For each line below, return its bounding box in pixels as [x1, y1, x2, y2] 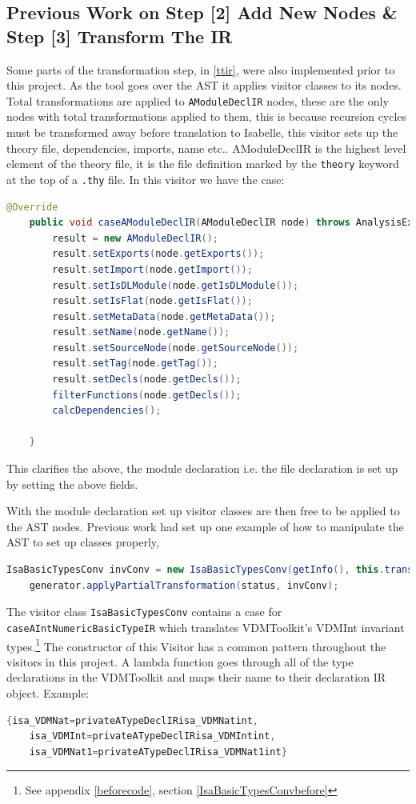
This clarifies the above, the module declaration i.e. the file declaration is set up [6, 460, 398, 477]
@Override [6, 201, 58, 213]
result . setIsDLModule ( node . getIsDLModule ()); [52, 279, 299, 291]
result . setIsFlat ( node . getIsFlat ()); [52, 295, 253, 307]
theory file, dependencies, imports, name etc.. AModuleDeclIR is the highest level [6, 139, 406, 156]
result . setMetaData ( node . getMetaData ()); [52, 310, 276, 322]
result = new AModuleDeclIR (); [52, 232, 218, 244]
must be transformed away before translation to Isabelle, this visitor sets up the [6, 124, 398, 141]
